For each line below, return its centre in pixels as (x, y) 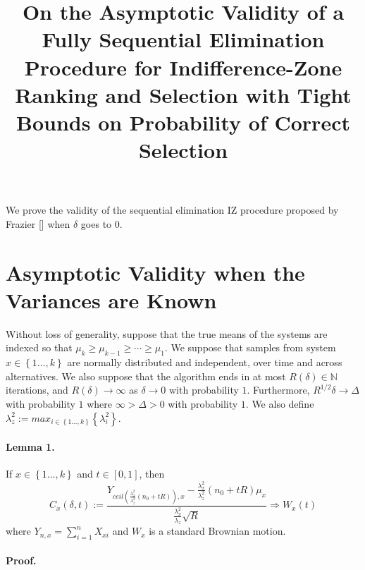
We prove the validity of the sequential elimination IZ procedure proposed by (172, 210)
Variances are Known (111, 299)
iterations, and (37, 390)
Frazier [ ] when (38, 223)
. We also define (280, 403)
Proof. (21, 560)
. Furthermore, (278, 390)
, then (152, 474)
